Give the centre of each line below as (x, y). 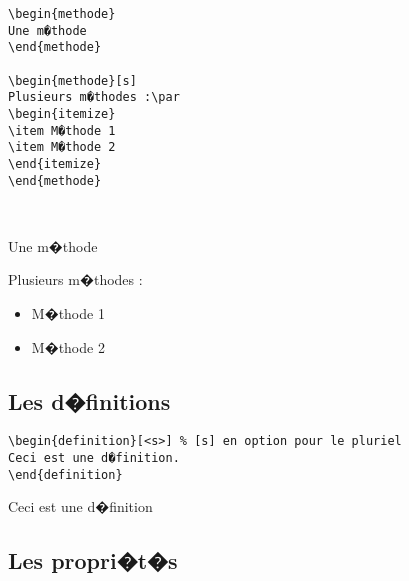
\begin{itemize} (62, 113)
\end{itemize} (55, 163)
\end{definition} (65, 474)
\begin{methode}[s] (72, 80)
